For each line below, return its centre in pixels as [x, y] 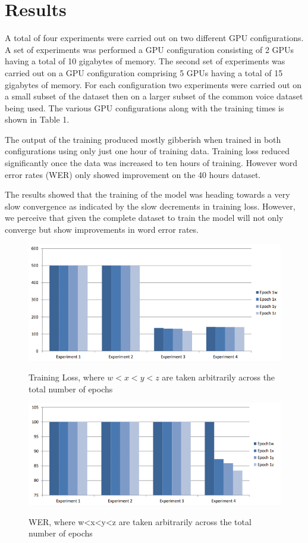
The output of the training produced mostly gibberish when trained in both [143, 139]
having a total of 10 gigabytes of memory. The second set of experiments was [145, 61]
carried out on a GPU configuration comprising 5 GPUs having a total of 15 [144, 72]
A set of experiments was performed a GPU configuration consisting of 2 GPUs [150, 49]
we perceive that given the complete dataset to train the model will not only [144, 218]
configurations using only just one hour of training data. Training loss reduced [147, 151]
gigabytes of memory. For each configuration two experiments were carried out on [153, 84]
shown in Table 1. [37, 119]
